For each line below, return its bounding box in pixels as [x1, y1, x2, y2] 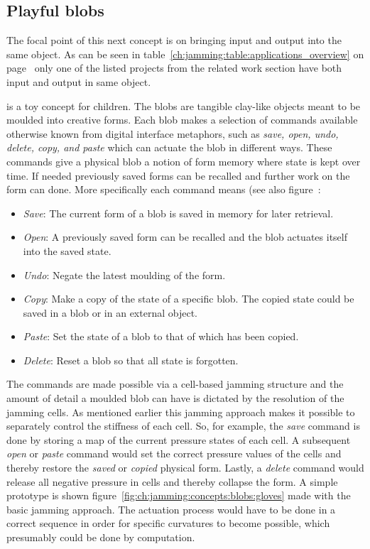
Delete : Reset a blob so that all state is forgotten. [23, 352, 239, 367]
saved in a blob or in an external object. [23, 305, 197, 320]
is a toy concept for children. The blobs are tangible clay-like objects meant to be [6, 98, 361, 113]
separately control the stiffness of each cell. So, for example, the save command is [6, 418, 360, 433]
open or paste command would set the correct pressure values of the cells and [6, 446, 342, 461]
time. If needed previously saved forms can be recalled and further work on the [6, 168, 350, 183]
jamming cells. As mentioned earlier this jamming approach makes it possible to [6, 404, 355, 419]
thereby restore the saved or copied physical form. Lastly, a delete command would [6, 460, 364, 475]
